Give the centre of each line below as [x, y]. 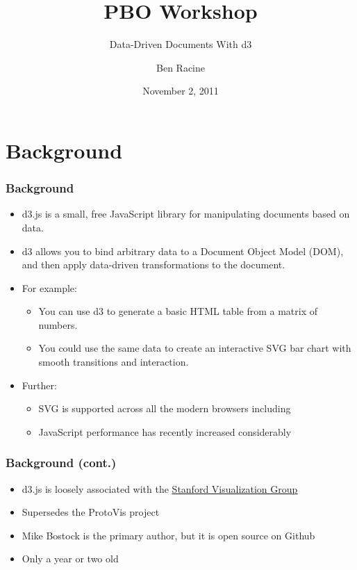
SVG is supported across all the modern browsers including [165, 408]
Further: [39, 385]
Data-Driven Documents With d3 [181, 44]
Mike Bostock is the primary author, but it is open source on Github [168, 535]
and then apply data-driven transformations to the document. [153, 264]
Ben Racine [181, 67]
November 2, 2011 [181, 91]
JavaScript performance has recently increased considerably [165, 431]
